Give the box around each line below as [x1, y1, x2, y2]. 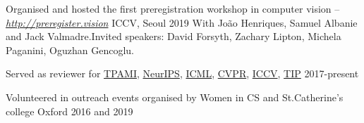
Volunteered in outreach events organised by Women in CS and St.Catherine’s [6, 89, 344, 104]
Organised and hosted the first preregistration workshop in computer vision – [6, 1, 340, 15]
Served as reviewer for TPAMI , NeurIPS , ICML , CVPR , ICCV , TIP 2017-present [6, 66, 359, 81]
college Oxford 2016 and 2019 [6, 103, 133, 118]
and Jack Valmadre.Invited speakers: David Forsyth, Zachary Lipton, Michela [6, 29, 341, 44]
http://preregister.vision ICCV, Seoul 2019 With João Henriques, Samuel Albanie [6, 15, 358, 30]
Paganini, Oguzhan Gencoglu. [6, 42, 134, 57]
